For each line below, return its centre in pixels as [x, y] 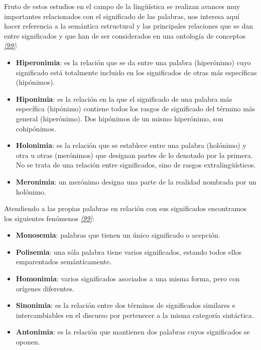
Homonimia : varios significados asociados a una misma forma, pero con [128, 279]
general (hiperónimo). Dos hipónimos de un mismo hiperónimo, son [119, 118]
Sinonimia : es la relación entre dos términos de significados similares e [125, 305]
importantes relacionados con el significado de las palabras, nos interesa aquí [122, 16]
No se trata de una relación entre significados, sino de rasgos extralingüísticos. [136, 165]
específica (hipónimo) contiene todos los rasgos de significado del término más [136, 109]
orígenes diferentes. [45, 288]
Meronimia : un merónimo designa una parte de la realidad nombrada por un [136, 181]
